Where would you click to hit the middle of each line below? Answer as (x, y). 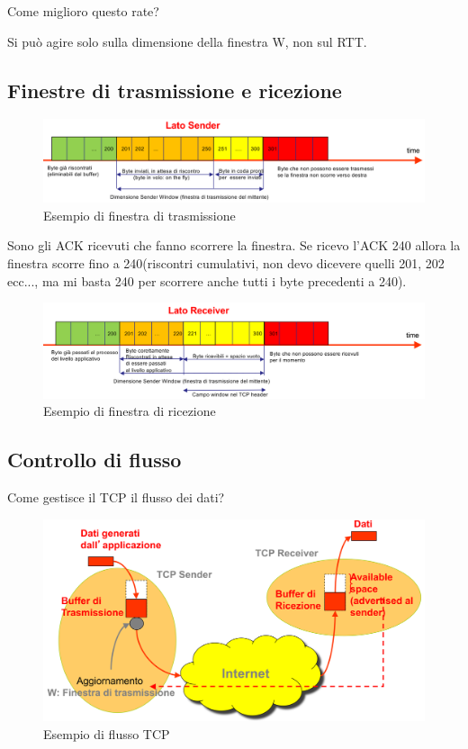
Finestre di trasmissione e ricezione (175, 90)
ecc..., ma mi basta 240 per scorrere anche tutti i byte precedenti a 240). (207, 280)
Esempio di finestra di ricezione (130, 411)
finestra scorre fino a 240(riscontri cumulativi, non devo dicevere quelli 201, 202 (226, 262)
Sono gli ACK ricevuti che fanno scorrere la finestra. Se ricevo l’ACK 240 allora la (234, 245)
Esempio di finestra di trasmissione (139, 215)
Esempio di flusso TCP (107, 733)
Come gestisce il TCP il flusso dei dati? (116, 496)
